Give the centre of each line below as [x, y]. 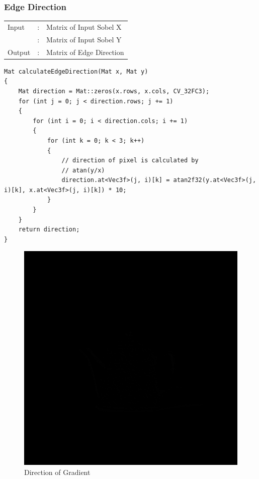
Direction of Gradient [57, 472]
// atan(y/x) [83, 170]
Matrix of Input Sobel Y [84, 39]
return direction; [49, 230]
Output [19, 52]
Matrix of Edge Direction [85, 52]
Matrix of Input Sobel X [84, 26]
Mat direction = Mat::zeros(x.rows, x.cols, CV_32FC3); [114, 91]
